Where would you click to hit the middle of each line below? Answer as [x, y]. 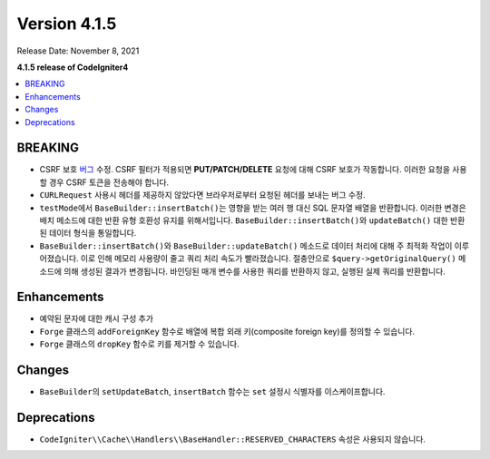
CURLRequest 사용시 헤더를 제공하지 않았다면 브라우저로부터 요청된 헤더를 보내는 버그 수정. [203, 195]
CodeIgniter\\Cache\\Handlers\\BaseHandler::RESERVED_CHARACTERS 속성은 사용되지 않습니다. [233, 439]
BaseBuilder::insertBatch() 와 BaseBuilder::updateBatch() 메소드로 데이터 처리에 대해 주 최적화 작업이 [246, 246]
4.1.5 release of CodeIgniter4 [73, 67]
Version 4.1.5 [67, 24]
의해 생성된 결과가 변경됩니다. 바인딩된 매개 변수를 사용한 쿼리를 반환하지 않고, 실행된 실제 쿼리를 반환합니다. [255, 271]
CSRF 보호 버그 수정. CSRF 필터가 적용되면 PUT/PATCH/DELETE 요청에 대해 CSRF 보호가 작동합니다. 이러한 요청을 [245, 170]
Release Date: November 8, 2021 [78, 51]
